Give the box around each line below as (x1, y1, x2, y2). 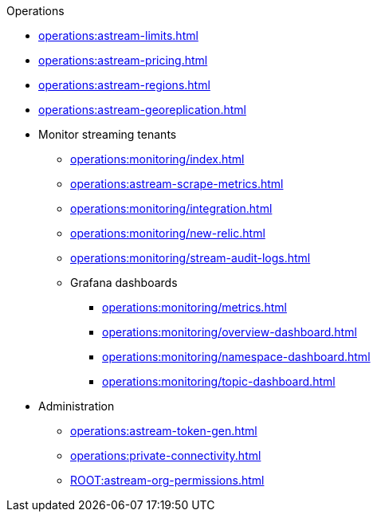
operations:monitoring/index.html (70, 152, 245, 166)
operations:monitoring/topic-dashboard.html (102, 375, 336, 388)
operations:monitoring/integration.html (70, 202, 273, 215)
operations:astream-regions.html (38, 78, 210, 92)
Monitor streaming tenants (38, 128, 177, 141)
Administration (38, 399, 115, 413)
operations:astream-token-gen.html (70, 424, 257, 438)
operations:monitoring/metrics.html (102, 300, 287, 314)
